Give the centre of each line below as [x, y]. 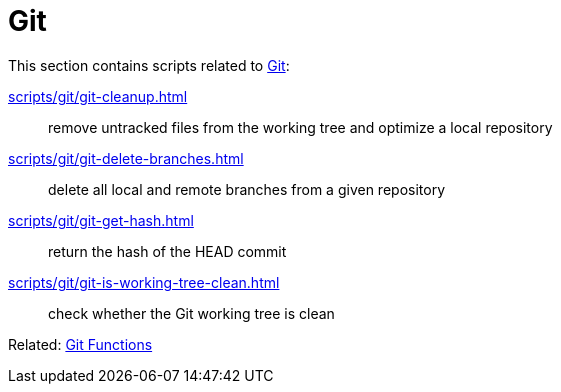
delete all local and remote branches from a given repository [247, 189]
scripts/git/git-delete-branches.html [126, 158]
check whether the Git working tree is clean [191, 313]
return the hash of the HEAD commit [167, 251]
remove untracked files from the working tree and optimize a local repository [300, 127]
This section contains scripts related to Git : [149, 65]
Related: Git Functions [80, 344]
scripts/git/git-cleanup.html [98, 96]
